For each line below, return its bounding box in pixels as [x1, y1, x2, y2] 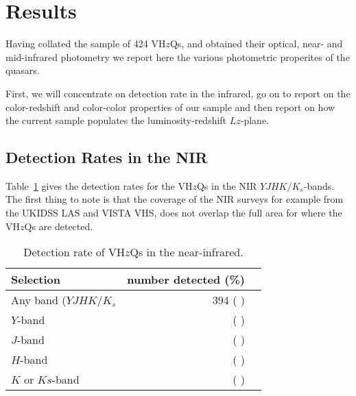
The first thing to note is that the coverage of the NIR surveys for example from [5, 192, 344, 206]
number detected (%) [127, 271, 245, 288]
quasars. [5, 63, 40, 77]
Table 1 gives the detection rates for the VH [5, 178, 193, 193]
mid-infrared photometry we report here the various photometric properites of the [5, 49, 350, 64]
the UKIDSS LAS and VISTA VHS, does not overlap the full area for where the [5, 206, 342, 220]
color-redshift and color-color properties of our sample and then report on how [5, 99, 335, 114]
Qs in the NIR [196, 178, 257, 193]
